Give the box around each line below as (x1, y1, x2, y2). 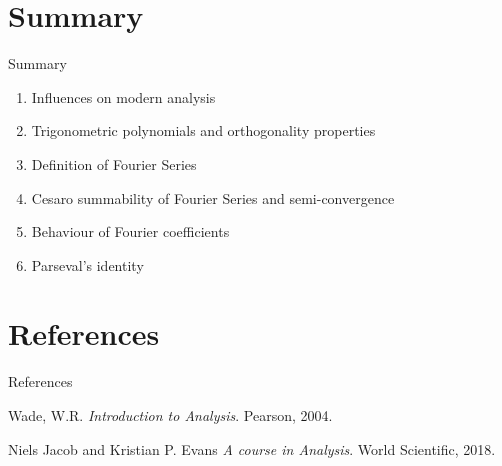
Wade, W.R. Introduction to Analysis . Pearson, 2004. (8, 405, 333, 425)
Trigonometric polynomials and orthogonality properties (31, 120, 376, 141)
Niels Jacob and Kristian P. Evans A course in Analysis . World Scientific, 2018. (8, 438, 496, 459)
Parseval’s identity (31, 254, 144, 275)
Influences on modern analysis (31, 86, 216, 107)
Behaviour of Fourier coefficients (31, 221, 230, 242)
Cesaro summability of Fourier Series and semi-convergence (31, 187, 395, 208)
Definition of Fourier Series (31, 153, 197, 174)
